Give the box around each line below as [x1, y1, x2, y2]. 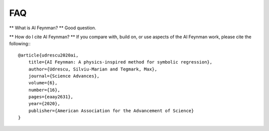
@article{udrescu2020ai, [18, 52, 79, 58]
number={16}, [28, 87, 60, 93]
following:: [9, 41, 31, 47]
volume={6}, [28, 80, 58, 86]
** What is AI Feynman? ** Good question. [9, 25, 97, 31]
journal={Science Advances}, [28, 73, 100, 79]
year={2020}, [28, 101, 60, 107]
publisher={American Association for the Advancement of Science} [28, 108, 194, 114]
